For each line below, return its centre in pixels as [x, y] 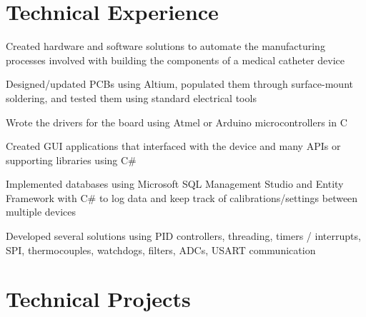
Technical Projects [98, 299]
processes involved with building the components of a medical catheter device [175, 60]
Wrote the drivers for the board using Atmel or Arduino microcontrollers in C [177, 122]
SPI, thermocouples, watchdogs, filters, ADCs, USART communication [161, 250]
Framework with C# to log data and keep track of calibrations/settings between [182, 197]
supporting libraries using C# [71, 160]
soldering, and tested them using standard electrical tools [131, 97]
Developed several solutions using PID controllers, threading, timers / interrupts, [183, 236]
